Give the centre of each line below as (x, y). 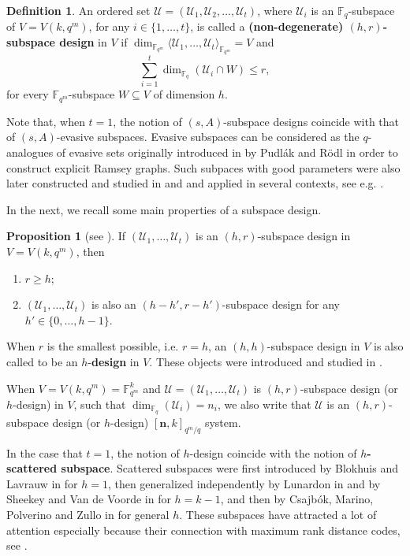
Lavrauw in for (42, 483)
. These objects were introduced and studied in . (266, 361)
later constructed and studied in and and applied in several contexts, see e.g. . (195, 183)
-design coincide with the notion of (273, 452)
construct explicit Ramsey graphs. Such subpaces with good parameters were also (203, 167)
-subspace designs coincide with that (311, 121)
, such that (100, 404)
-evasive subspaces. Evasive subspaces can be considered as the (208, 137)
